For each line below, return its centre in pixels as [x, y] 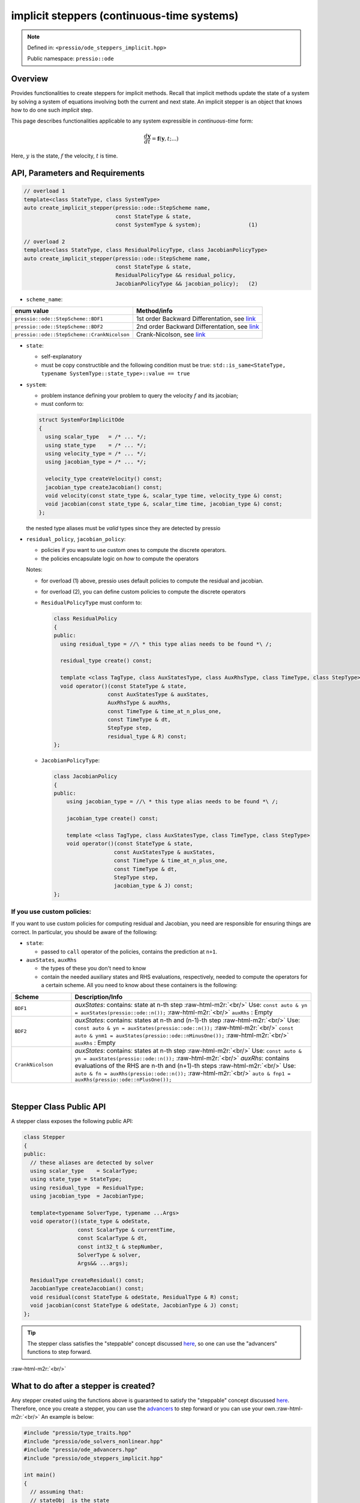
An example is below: [67, 1417]
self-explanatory [61, 357]
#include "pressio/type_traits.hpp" [78, 1433]
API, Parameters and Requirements [78, 173]
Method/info [154, 311]
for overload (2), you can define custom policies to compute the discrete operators [143, 592]
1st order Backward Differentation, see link [196, 319]
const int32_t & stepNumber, [120, 1247]
